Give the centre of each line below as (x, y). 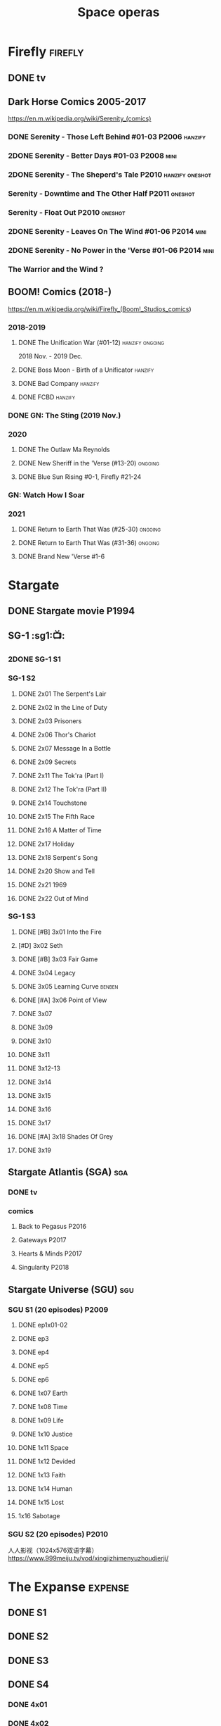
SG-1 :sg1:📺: (36, 636)
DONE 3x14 (35, 1082)
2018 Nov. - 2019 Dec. (50, 356)
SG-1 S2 (22, 678)
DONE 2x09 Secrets (47, 762)
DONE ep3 (33, 1339)
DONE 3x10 (35, 1041)
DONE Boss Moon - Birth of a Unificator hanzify (86, 370)
